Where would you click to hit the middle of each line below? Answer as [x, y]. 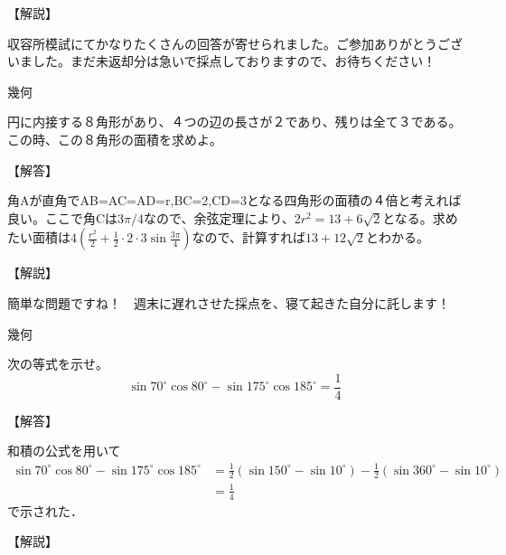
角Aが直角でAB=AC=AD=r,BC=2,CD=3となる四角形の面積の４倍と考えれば [234, 200]
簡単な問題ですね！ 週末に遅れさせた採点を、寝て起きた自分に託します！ [229, 302]
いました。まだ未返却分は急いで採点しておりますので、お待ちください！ [222, 61]
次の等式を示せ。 [58, 364]
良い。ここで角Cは [63, 217]
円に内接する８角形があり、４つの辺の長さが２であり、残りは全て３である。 [234, 122]
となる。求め [420, 217]
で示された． [45, 510]
